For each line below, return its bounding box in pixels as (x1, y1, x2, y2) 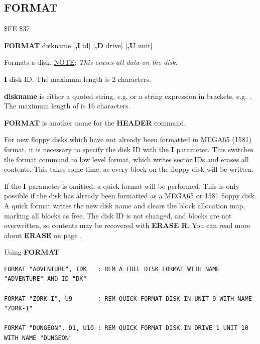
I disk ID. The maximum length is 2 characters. (4, 73, 151, 84)
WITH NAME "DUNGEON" (4, 334, 73, 342)
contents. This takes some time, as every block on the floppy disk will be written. (4, 164, 254, 174)
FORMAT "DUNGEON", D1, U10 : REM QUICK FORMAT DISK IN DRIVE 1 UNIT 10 (4, 324, 248, 332)
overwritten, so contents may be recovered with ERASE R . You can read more (4, 220, 250, 231)
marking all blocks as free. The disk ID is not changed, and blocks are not (4, 210, 232, 220)
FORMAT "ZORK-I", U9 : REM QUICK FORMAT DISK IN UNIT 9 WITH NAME (4, 295, 252, 302)
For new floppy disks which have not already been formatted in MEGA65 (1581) (4, 134, 252, 145)
